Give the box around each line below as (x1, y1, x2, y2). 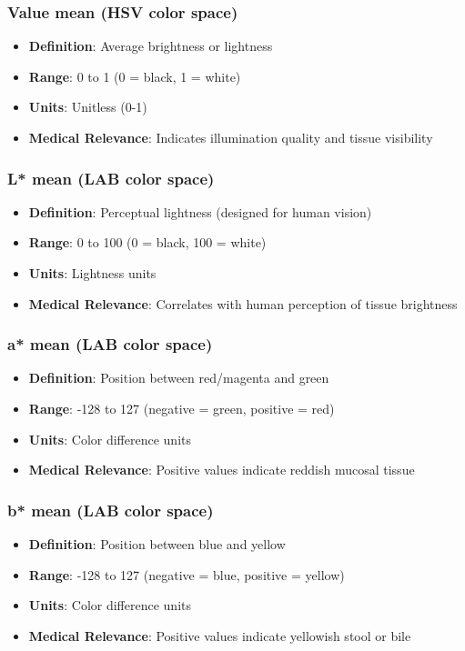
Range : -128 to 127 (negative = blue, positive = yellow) (28, 565, 345, 584)
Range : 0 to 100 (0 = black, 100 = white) (28, 233, 267, 252)
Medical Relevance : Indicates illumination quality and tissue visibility (28, 128, 433, 146)
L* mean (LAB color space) (7, 166, 215, 189)
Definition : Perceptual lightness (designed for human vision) (28, 202, 372, 221)
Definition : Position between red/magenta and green (28, 368, 329, 387)
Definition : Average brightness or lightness (28, 36, 273, 55)
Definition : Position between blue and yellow (28, 535, 286, 553)
